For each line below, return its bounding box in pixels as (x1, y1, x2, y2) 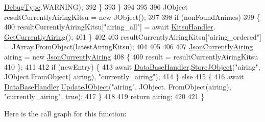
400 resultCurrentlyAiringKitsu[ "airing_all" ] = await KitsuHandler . (4, 21, 215, 32)
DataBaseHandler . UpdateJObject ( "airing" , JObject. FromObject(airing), (4, 81, 231, 91)
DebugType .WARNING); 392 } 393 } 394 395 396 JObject (4, 2, 188, 12)
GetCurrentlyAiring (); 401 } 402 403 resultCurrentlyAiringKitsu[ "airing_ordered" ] (4, 31, 261, 42)
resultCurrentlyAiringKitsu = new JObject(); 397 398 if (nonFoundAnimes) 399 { (4, 11, 260, 22)
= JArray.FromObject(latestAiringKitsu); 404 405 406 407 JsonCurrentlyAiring (4, 41, 253, 52)
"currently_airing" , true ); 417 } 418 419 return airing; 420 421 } (4, 91, 205, 102)
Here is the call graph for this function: (4, 108, 127, 118)
